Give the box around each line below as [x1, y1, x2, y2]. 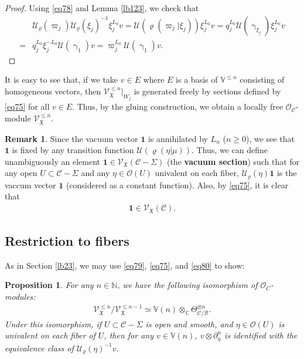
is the [276, 167, 297, 179]
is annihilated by [148, 132, 208, 144]
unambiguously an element [5, 155, 101, 167]
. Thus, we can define [191, 144, 268, 156]
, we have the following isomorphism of [117, 279, 258, 291]
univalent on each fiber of [5, 329, 95, 341]
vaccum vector [5, 178, 56, 191]
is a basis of [176, 73, 218, 86]
